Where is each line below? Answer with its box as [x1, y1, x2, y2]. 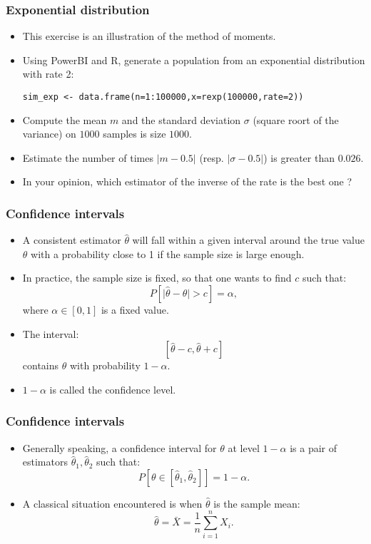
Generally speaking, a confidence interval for [22, 440, 217, 455]
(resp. [199, 150, 224, 165]
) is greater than [263, 150, 335, 165]
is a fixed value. [101, 302, 169, 317]
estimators [22, 454, 68, 469]
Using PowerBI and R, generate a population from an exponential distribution [22, 52, 365, 67]
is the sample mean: [213, 496, 300, 510]
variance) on [22, 126, 76, 141]
